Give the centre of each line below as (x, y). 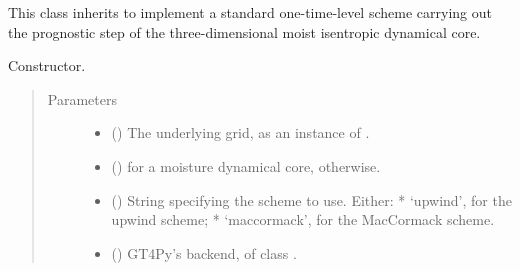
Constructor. (47, 65)
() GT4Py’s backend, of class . (204, 252)
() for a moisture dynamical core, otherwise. (246, 165)
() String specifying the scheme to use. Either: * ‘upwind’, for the (311, 199)
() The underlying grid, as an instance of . (240, 132)
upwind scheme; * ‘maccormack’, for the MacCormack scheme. (303, 219)
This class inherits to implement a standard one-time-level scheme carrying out (250, 12)
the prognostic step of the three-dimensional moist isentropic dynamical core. (244, 31)
